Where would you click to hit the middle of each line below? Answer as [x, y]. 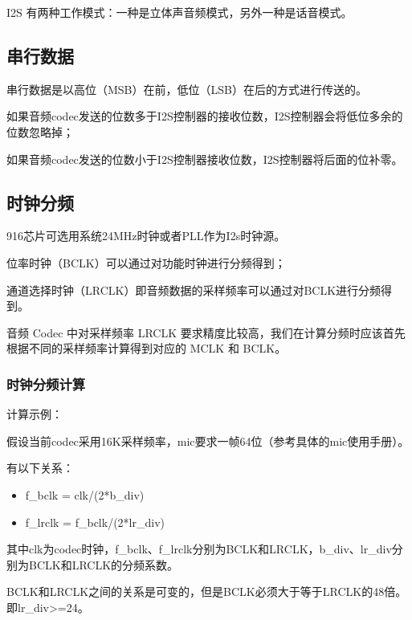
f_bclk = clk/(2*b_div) [85, 494]
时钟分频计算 [46, 383]
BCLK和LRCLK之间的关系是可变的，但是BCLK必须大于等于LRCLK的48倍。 [207, 591]
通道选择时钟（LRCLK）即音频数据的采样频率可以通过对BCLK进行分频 [194, 290]
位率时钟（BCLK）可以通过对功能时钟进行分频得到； [146, 262]
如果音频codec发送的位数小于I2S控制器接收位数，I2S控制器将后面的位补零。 [205, 159]
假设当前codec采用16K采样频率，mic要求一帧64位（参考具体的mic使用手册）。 [208, 441]
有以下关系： [40, 468]
